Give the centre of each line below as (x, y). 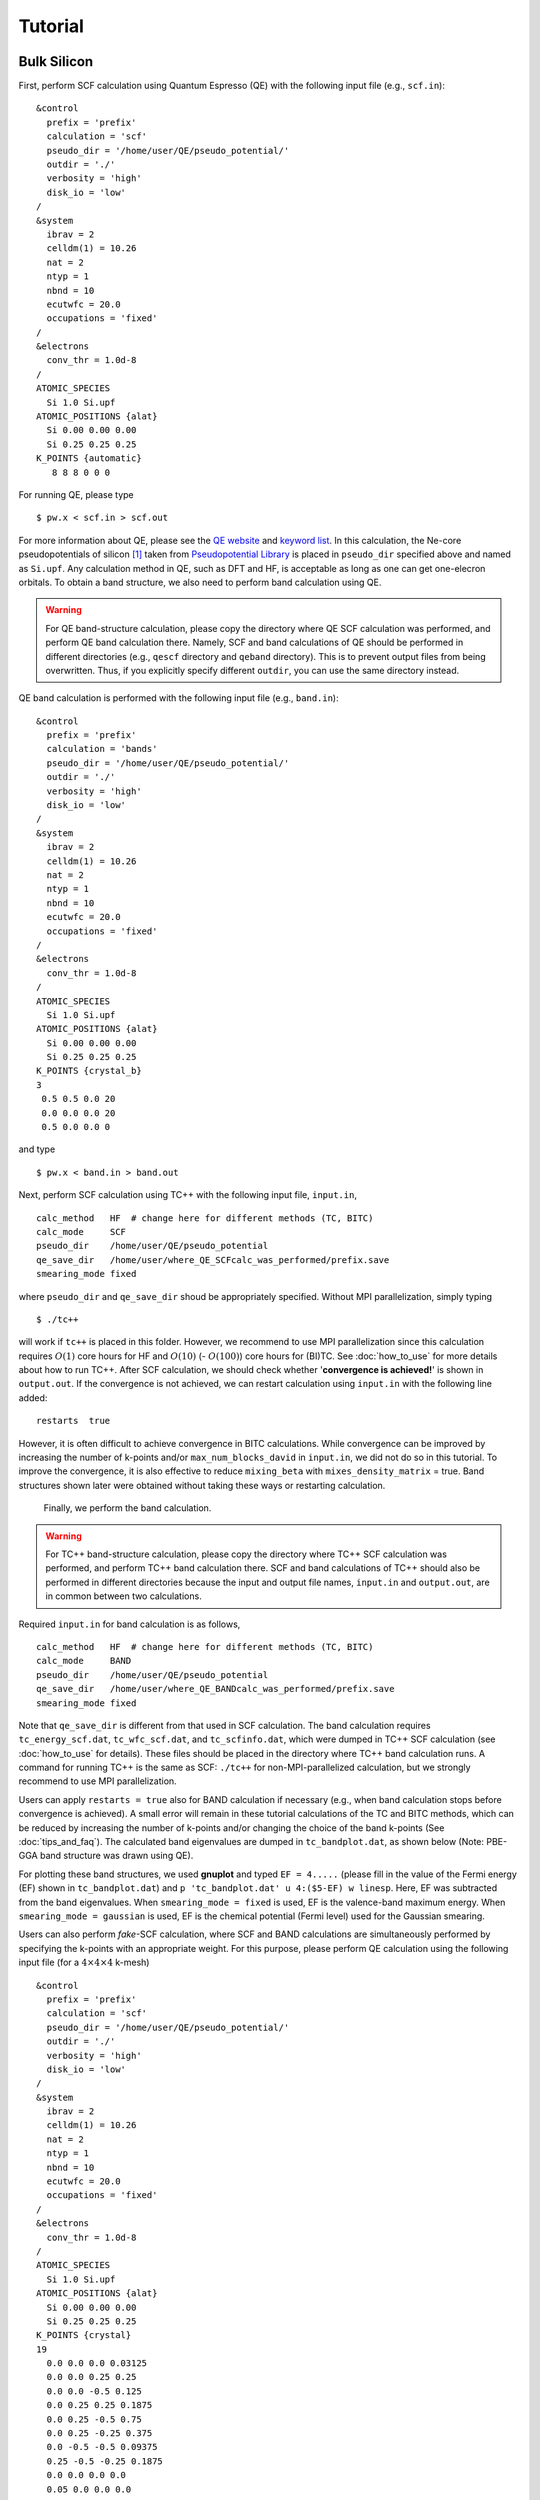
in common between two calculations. (123, 1596)
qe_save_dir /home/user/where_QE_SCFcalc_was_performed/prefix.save (213, 1259)
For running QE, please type (76, 494)
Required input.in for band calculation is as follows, (129, 1624)
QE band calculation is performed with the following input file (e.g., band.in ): (178, 698)
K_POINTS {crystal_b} (89, 1071)
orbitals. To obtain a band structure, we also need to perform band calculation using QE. (200, 582)
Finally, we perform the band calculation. (127, 1508)
